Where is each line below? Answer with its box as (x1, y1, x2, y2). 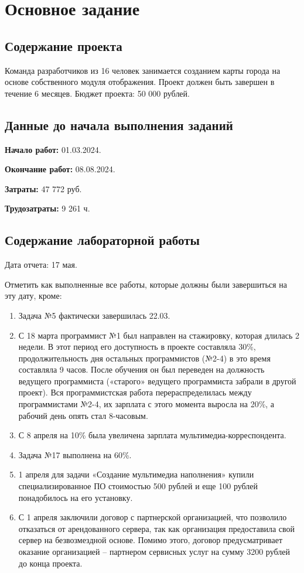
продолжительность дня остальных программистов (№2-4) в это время (18, 352, 271, 364)
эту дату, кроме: (5, 289, 62, 302)
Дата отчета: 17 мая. (5, 258, 77, 271)
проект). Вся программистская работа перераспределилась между (18, 386, 252, 398)
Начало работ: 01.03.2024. (5, 143, 101, 155)
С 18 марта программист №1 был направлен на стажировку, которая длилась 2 (18, 329, 299, 341)
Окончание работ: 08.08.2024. (5, 163, 115, 175)
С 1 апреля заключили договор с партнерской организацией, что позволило (18, 511, 287, 523)
